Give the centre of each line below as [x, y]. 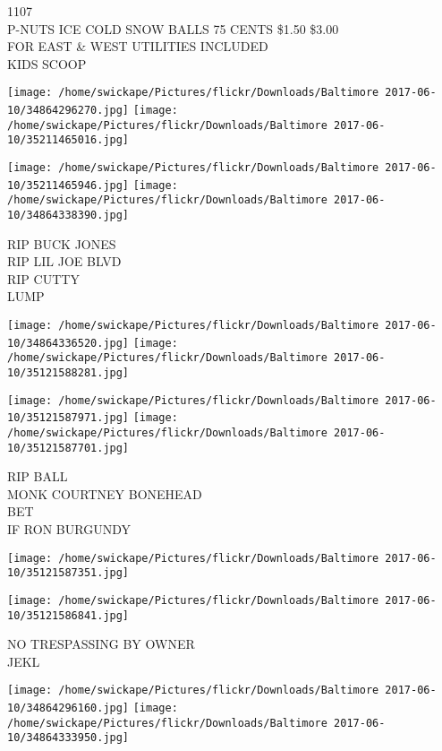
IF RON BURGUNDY [69, 529]
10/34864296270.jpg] [68, 111]
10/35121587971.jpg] [68, 418]
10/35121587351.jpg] [68, 573]
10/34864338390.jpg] [68, 215]
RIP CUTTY [43, 278]
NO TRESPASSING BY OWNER [101, 644]
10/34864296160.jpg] [68, 708]
